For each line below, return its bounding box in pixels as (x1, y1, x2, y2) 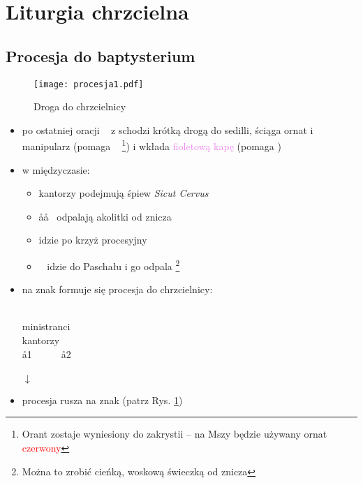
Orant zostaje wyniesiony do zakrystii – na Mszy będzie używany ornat (22, 426, 327, 441)
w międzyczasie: (22, 162, 90, 177)
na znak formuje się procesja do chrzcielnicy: (22, 282, 213, 297)
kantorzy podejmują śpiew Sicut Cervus (38, 186, 209, 200)
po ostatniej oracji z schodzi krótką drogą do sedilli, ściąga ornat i (22, 122, 313, 137)
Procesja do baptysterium (6, 45, 195, 66)
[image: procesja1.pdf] (34, 79, 144, 89)
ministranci (22, 319, 71, 334)
